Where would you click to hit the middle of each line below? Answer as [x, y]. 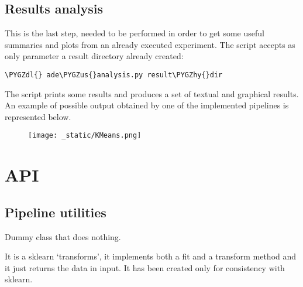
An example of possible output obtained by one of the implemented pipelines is [147, 105]
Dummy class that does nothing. [63, 236]
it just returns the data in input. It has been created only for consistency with [145, 267]
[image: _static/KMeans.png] [85, 136]
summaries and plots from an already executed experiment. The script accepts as [150, 44]
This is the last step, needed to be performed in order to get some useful [135, 33]
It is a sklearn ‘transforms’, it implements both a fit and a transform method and [151, 256]
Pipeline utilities [56, 212]
